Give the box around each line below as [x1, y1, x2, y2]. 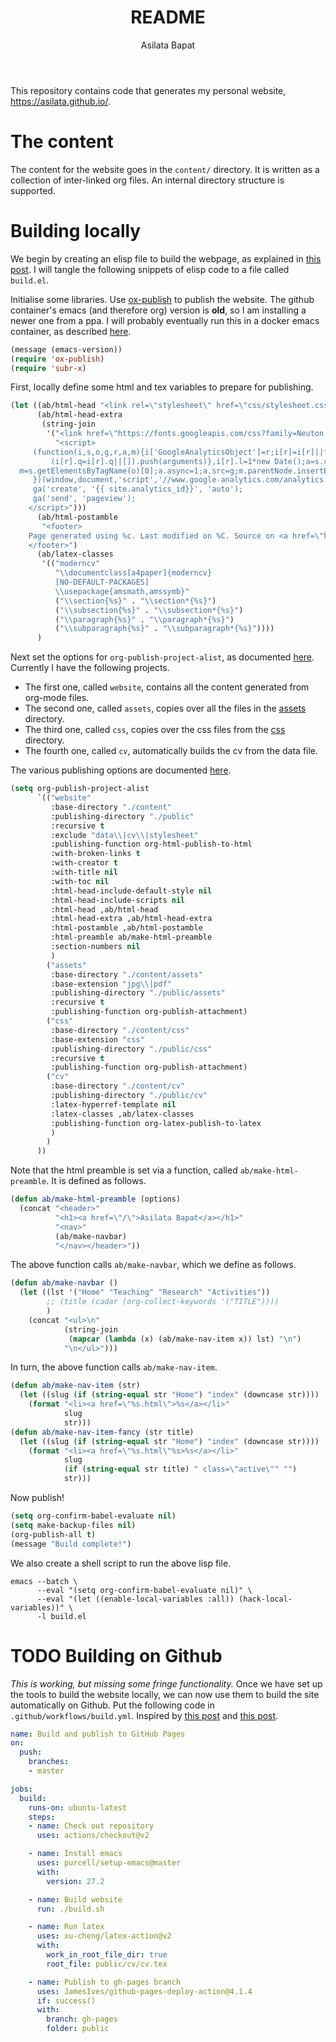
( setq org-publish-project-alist [10, 784, 150, 794]
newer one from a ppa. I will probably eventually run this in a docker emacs [10, 314, 320, 326]
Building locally [10, 220, 142, 243]
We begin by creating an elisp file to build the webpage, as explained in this [10, 252, 322, 265]
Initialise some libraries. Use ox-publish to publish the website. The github [10, 293, 315, 305]
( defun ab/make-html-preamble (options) [10, 1194, 182, 1205]
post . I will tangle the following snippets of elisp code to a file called [10, 263, 290, 275]
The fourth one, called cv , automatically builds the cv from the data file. [24, 745, 319, 757]
